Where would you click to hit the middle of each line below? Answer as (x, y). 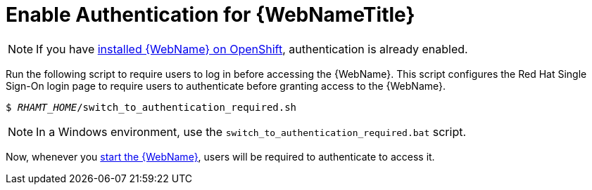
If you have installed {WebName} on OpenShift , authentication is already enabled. (252, 49)
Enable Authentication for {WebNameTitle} (210, 15)
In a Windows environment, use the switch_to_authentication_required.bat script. (251, 131)
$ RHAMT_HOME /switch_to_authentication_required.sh (151, 107)
